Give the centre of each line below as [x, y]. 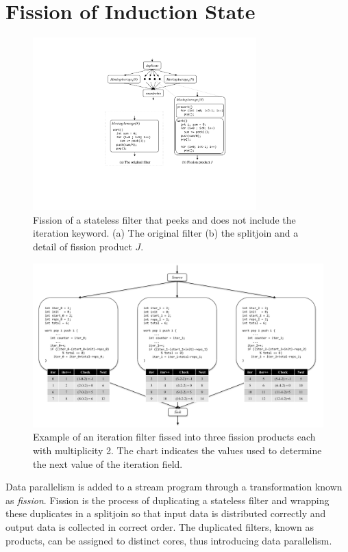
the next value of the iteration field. [108, 463]
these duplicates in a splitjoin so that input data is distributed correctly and [166, 513]
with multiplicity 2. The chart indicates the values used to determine [177, 450]
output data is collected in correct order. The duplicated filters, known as [160, 526]
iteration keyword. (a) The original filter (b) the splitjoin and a [166, 233]
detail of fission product [83, 247]
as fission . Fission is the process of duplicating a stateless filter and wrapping [167, 500]
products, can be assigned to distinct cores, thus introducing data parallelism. [169, 540]
